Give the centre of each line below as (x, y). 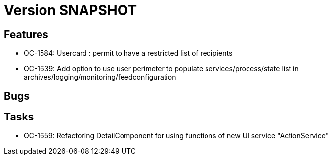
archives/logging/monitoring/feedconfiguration (100, 77)
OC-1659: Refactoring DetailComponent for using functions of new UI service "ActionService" (176, 136)
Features (26, 34)
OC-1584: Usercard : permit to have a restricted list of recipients (128, 53)
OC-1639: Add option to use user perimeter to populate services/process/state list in (161, 69)
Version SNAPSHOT (71, 10)
